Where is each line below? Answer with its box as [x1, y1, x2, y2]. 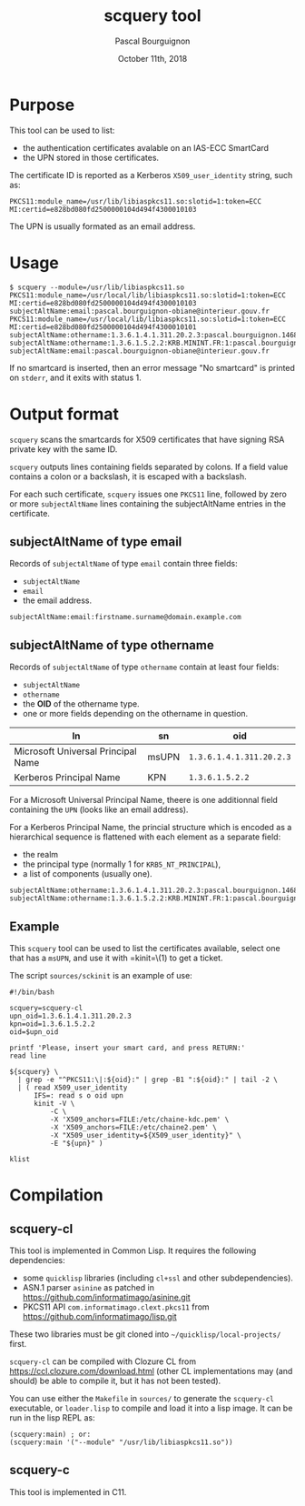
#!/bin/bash [9, 988, 54, 997]
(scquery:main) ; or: [9, 1430, 92, 1439]
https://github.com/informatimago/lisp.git [22, 1311, 177, 1321]
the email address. [22, 595, 93, 606]
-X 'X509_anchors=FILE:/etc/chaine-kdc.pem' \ [49, 1115, 230, 1124]
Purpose [9, 95, 75, 115]
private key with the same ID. [9, 443, 118, 455]
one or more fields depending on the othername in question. [22, 708, 249, 719]
